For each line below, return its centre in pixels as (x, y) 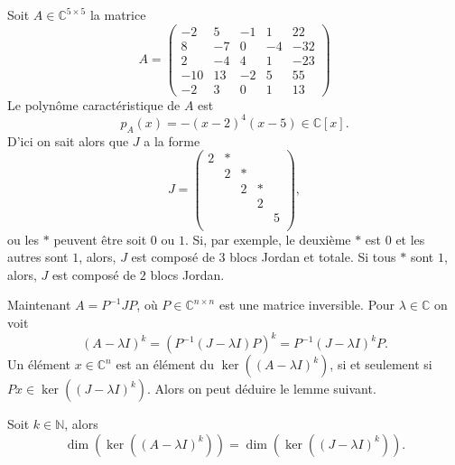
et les (410, 239)
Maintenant (39, 305)
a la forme (172, 140)
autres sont (38, 257)
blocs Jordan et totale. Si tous (313, 257)
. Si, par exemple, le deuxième (268, 239)
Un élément (39, 364)
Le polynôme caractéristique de (94, 104)
